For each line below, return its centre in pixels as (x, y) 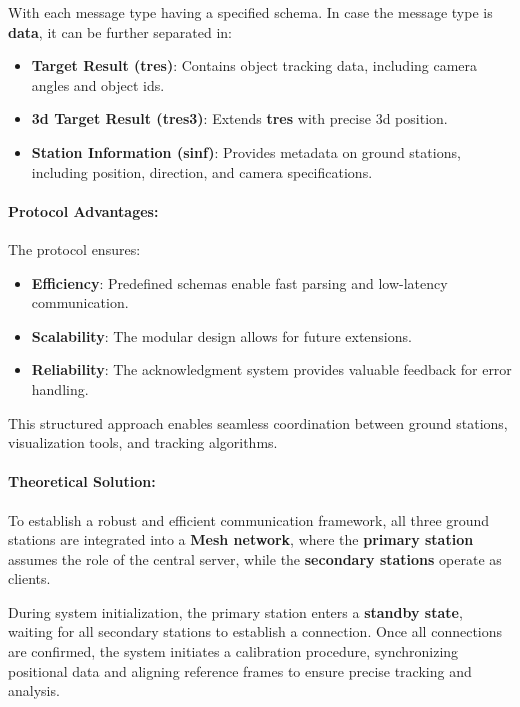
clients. (29, 578)
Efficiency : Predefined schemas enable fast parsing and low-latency (239, 282)
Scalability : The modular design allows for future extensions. (221, 335)
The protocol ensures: (74, 248)
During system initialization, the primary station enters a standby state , (235, 611)
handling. (60, 388)
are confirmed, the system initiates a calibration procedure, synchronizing (233, 651)
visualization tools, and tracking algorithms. (143, 442)
